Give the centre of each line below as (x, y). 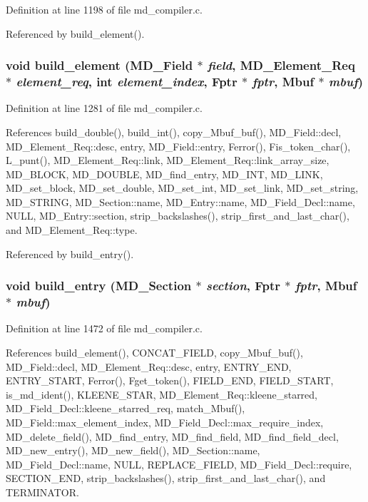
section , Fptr (243, 286)
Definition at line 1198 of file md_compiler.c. (104, 9)
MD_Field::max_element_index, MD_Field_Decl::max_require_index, (165, 422)
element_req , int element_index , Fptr (127, 82)
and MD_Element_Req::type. (72, 230)
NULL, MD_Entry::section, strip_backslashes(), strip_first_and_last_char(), (178, 216)
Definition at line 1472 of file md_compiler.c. (104, 328)
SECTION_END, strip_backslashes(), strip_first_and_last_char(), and (166, 478)
